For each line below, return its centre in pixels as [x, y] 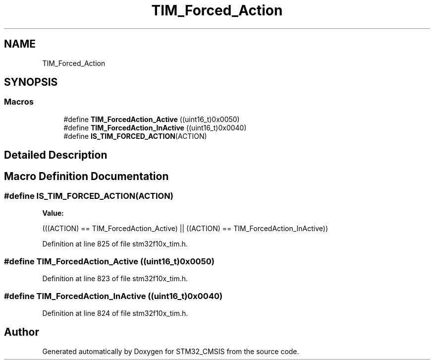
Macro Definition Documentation [86, 176]
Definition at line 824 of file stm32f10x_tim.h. [115, 313]
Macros [19, 102]
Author [22, 332]
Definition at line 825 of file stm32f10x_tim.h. [115, 244]
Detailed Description [56, 155]
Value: [53, 213]
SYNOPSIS [31, 82]
